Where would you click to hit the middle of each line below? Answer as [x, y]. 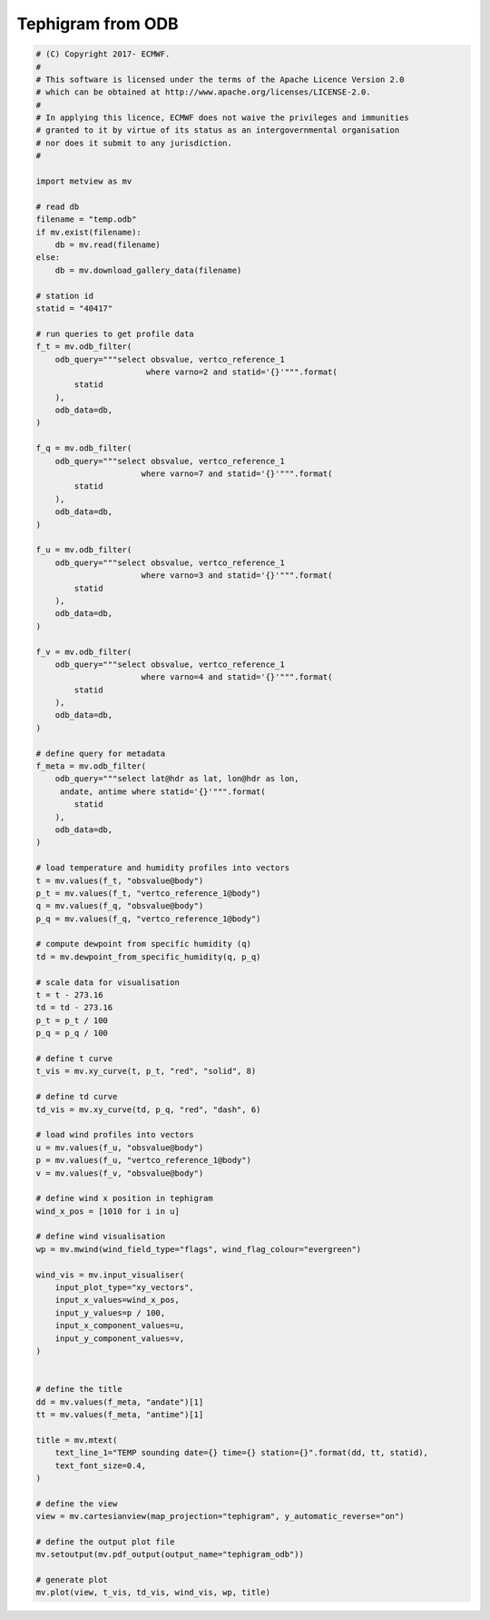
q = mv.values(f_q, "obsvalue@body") [120, 906]
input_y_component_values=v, [120, 1338]
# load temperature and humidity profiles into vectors [163, 868]
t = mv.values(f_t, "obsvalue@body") [120, 880]
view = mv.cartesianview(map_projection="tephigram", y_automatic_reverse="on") [220, 1516]
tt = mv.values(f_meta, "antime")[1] [120, 1414]
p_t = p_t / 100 [72, 1020]
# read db [58, 206]
